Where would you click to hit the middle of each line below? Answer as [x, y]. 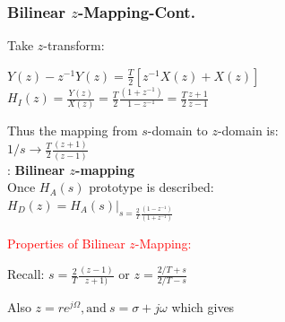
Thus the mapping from [73, 131]
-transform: [74, 45]
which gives [203, 307]
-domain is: [248, 131]
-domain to [177, 131]
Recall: [26, 274]
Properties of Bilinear [66, 244]
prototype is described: [151, 187]
